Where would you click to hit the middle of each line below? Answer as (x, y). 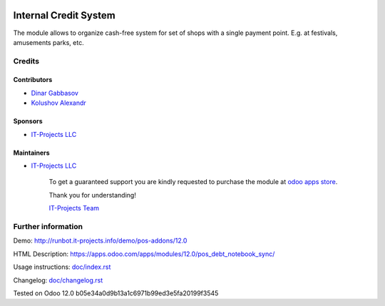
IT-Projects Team (74, 208)
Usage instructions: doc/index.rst (62, 267)
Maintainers (31, 153)
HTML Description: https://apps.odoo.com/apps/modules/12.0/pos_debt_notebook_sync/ (144, 254)
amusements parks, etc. (49, 42)
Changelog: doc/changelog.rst (58, 280)
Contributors (33, 80)
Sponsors (28, 121)
